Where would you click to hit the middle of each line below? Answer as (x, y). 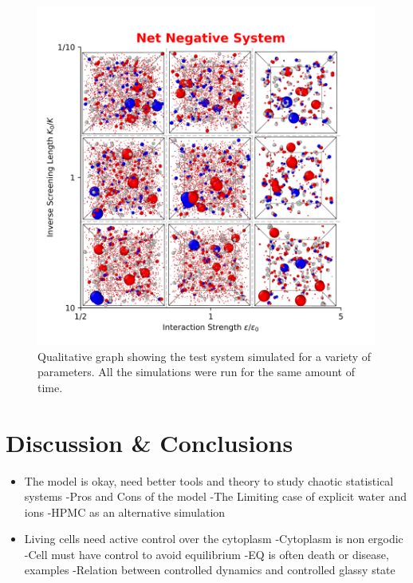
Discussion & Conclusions (149, 442)
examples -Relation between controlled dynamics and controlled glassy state (210, 570)
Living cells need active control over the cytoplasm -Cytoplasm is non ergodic (214, 539)
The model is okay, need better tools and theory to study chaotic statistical (209, 480)
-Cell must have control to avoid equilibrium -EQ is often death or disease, (206, 554)
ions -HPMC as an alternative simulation (125, 512)
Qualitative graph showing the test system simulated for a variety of (205, 356)
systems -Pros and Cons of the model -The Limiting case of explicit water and (216, 496)
